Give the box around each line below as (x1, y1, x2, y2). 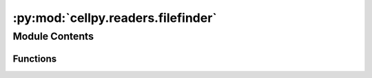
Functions (12, 53, 57, 64)
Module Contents (12, 30, 94, 42)
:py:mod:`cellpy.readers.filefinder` (12, 10, 217, 25)
